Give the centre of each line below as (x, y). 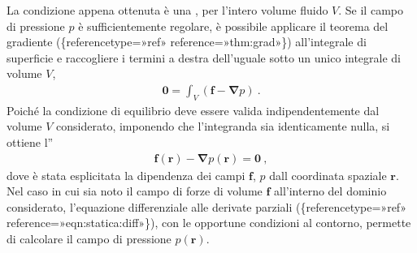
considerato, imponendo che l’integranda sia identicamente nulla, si (223, 126)
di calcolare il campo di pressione (89, 238)
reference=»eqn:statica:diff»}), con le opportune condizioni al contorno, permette (209, 223)
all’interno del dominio (330, 191)
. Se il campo (371, 10)
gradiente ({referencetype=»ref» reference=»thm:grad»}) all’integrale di (187, 42)
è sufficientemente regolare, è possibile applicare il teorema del (233, 26)
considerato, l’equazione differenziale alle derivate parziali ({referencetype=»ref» (206, 206)
